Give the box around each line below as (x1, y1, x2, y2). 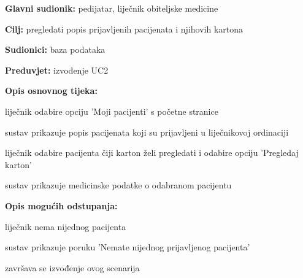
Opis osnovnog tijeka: (5, 84, 98, 97)
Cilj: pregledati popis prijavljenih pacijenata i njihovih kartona (5, 22, 244, 35)
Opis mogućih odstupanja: (5, 199, 118, 212)
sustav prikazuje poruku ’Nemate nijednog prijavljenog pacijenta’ (5, 241, 250, 253)
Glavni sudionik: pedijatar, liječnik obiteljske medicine (5, 2, 218, 14)
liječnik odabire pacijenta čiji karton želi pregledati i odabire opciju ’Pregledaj (5, 146, 299, 159)
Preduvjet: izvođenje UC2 (5, 63, 109, 76)
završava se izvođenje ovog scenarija (5, 261, 140, 274)
